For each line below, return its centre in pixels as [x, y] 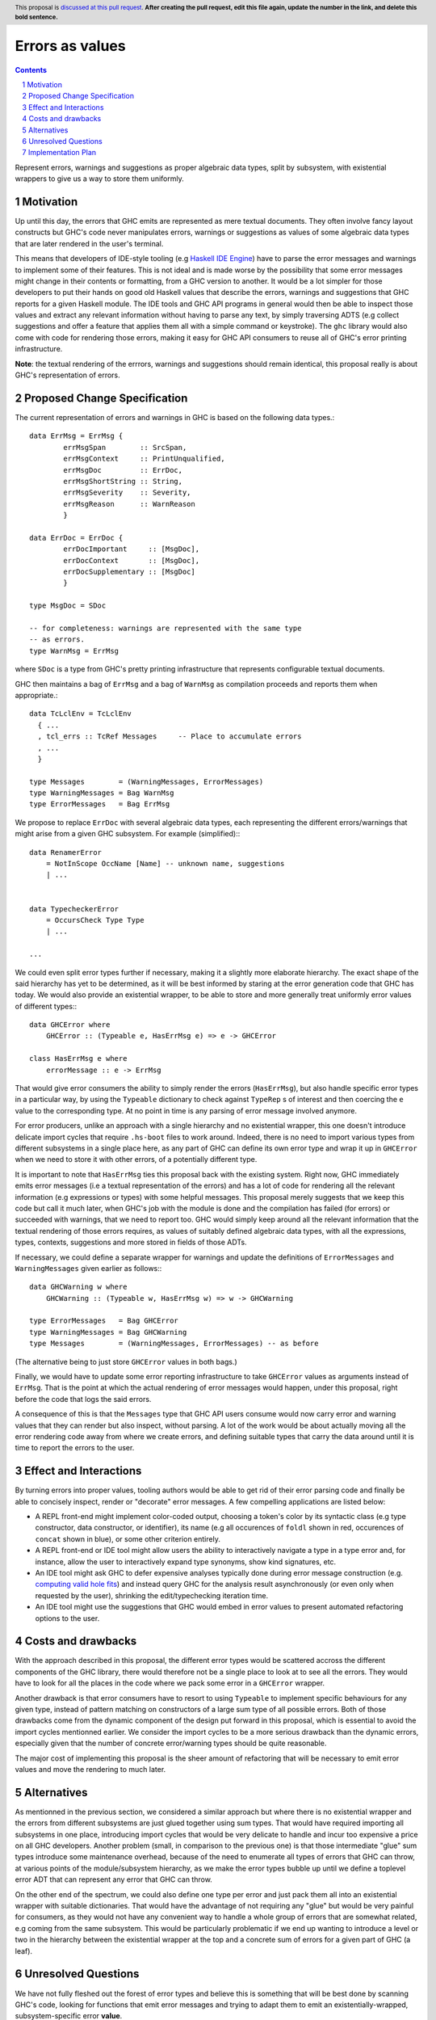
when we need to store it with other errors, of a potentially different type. [136, 1159]
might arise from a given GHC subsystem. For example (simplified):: [128, 834]
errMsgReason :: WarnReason [129, 504]
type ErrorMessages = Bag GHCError [104, 1321]
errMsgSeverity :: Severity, [127, 492]
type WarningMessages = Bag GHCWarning [108, 1332]
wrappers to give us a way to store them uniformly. [100, 179]
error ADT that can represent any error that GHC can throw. [114, 1879]
